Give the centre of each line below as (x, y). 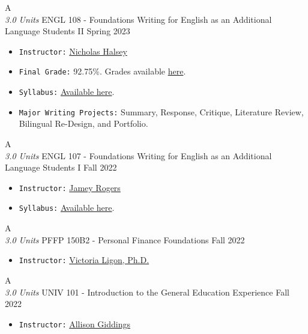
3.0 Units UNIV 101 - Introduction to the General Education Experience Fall (147, 292)
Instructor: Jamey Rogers (70, 187)
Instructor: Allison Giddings (74, 323)
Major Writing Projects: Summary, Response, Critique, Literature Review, (161, 111)
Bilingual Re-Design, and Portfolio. (83, 123)
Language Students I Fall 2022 (61, 167)
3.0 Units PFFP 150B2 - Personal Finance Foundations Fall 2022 (125, 239)
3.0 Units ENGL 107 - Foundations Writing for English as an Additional (138, 155)
